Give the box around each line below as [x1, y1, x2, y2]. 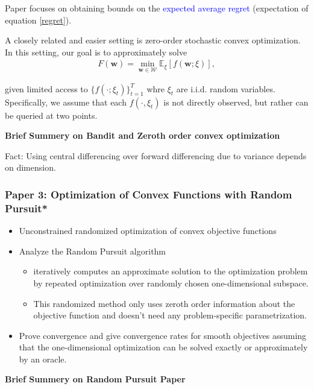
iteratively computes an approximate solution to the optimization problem [33, 265, 308, 277]
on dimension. [5, 161, 56, 174]
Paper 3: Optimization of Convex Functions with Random [5, 186, 292, 201]
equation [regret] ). [5, 13, 72, 26]
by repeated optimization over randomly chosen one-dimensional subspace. [33, 276, 309, 289]
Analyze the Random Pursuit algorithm [19, 244, 166, 257]
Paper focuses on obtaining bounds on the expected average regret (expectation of [5, 2, 309, 14]
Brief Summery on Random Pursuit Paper [5, 373, 186, 385]
